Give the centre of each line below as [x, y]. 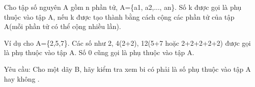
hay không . [22, 78]
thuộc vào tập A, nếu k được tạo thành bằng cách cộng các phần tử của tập [119, 16]
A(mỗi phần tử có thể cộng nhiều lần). [63, 26]
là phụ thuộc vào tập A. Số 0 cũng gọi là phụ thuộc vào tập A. [99, 52]
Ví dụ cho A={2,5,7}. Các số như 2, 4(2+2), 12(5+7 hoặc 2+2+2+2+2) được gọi [127, 43]
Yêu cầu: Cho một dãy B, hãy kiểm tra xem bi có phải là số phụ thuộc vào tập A [127, 69]
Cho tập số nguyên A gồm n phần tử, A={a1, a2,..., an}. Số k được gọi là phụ [123, 7]
